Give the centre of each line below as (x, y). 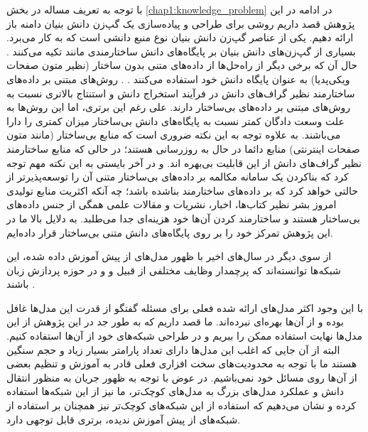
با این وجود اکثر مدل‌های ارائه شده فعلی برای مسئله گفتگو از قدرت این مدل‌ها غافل (185, 307)
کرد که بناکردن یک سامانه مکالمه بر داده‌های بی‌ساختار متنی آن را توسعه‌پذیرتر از (178, 177)
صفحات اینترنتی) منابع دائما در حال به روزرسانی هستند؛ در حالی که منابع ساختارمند (183, 148)
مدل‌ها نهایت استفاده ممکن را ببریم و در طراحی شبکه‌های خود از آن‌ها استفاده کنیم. (184, 336)
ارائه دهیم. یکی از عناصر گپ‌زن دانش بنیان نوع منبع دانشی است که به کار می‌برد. (180, 37)
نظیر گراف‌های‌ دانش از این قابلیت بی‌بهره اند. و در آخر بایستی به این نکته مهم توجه (184, 162)
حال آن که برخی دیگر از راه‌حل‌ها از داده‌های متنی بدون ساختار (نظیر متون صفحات (182, 65)
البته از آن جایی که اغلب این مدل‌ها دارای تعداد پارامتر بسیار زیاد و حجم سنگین (173, 349)
